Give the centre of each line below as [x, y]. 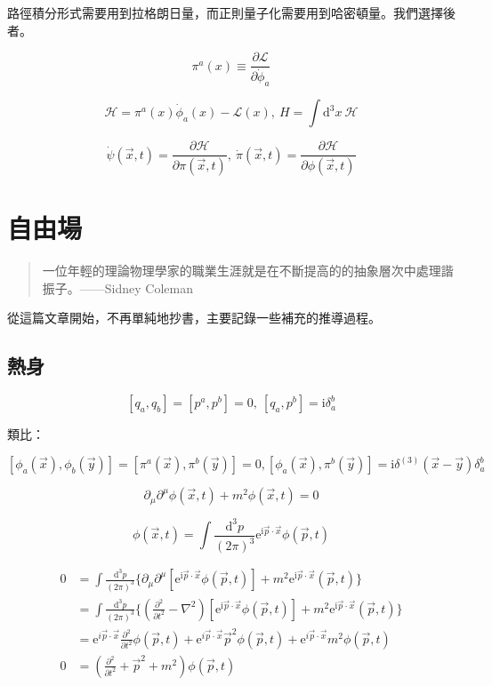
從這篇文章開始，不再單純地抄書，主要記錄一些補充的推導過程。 [194, 318]
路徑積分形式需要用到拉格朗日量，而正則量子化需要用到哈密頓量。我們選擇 [225, 12]
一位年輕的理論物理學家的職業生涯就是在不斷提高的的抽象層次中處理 [242, 271]
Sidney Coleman [149, 287]
